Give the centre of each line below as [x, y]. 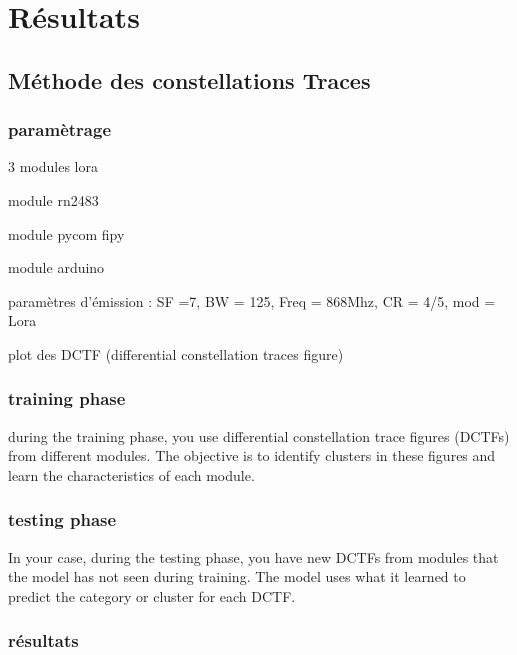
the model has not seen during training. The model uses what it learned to [237, 576]
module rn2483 [53, 199]
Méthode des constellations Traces [189, 79]
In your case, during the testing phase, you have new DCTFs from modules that [253, 556]
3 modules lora [53, 166]
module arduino [56, 267]
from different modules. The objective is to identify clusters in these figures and [252, 455]
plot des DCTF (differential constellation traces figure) [176, 353]
